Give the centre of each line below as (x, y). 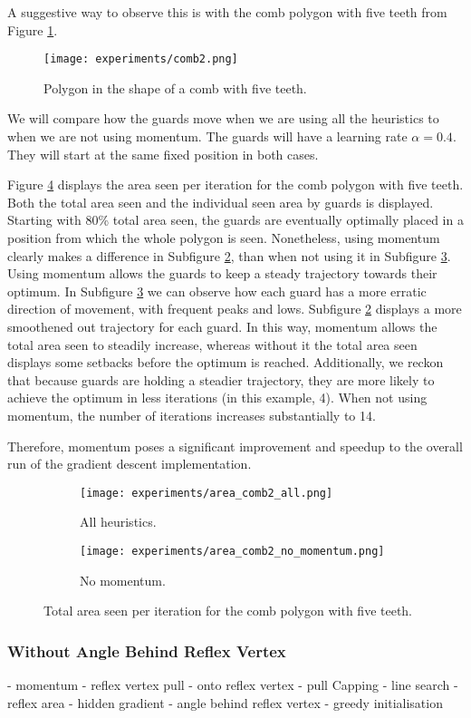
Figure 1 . (33, 29)
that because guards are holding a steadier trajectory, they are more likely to (221, 379)
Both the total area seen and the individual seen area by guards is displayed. (221, 202)
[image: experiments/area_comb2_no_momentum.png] (232, 551)
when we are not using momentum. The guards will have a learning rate (207, 136)
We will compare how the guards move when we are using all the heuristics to (223, 118)
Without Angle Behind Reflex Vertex (147, 650)
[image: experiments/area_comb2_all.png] (207, 493)
